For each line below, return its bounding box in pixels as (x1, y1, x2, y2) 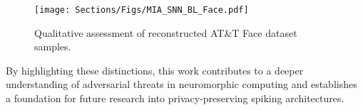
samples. (34, 39, 71, 54)
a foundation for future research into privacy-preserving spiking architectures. (6, 91, 344, 106)
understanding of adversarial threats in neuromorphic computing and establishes (6, 77, 357, 92)
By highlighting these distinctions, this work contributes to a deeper (6, 62, 304, 77)
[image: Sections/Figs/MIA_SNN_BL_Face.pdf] (34, 5, 249, 15)
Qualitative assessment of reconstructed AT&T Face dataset (34, 25, 297, 40)
